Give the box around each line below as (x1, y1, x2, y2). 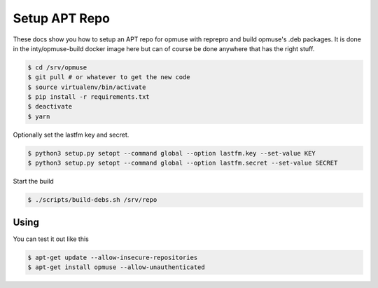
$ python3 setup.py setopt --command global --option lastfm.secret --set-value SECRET (27, 159, 338, 167)
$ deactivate (27, 102, 73, 111)
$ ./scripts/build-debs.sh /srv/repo (27, 196, 157, 204)
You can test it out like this (13, 235, 89, 243)
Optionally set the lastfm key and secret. (13, 130, 129, 139)
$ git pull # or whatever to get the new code (27, 74, 190, 81)
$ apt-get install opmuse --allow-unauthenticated (27, 263, 206, 271)
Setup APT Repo (13, 11, 110, 26)
